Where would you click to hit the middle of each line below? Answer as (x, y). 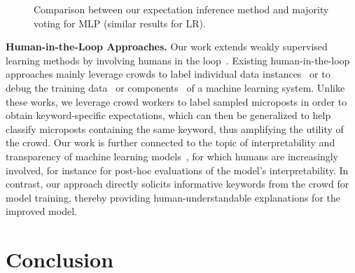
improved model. (41, 211)
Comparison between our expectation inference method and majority (181, 9)
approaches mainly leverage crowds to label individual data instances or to (168, 74)
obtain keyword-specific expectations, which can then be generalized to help (168, 115)
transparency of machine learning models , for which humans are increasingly (172, 156)
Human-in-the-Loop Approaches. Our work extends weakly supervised (167, 47)
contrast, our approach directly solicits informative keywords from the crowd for (177, 184)
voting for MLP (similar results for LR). (120, 23)
